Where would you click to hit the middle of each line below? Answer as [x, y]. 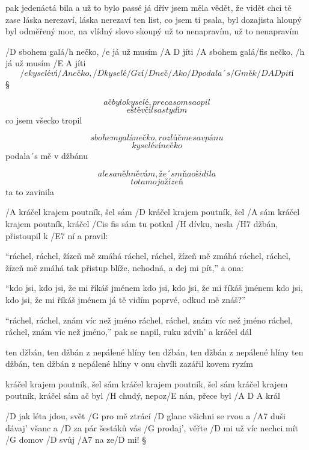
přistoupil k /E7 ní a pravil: [57, 235]
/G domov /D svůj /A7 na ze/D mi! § [76, 439]
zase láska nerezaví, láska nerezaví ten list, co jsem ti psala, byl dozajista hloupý [154, 19]
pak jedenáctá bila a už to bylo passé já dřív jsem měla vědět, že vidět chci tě [148, 7]
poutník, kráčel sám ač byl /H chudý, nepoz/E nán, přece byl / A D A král [143, 395]
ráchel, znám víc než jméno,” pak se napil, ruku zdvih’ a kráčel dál [129, 332]
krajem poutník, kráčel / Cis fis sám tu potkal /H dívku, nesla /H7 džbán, [142, 223]
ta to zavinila [30, 191]
